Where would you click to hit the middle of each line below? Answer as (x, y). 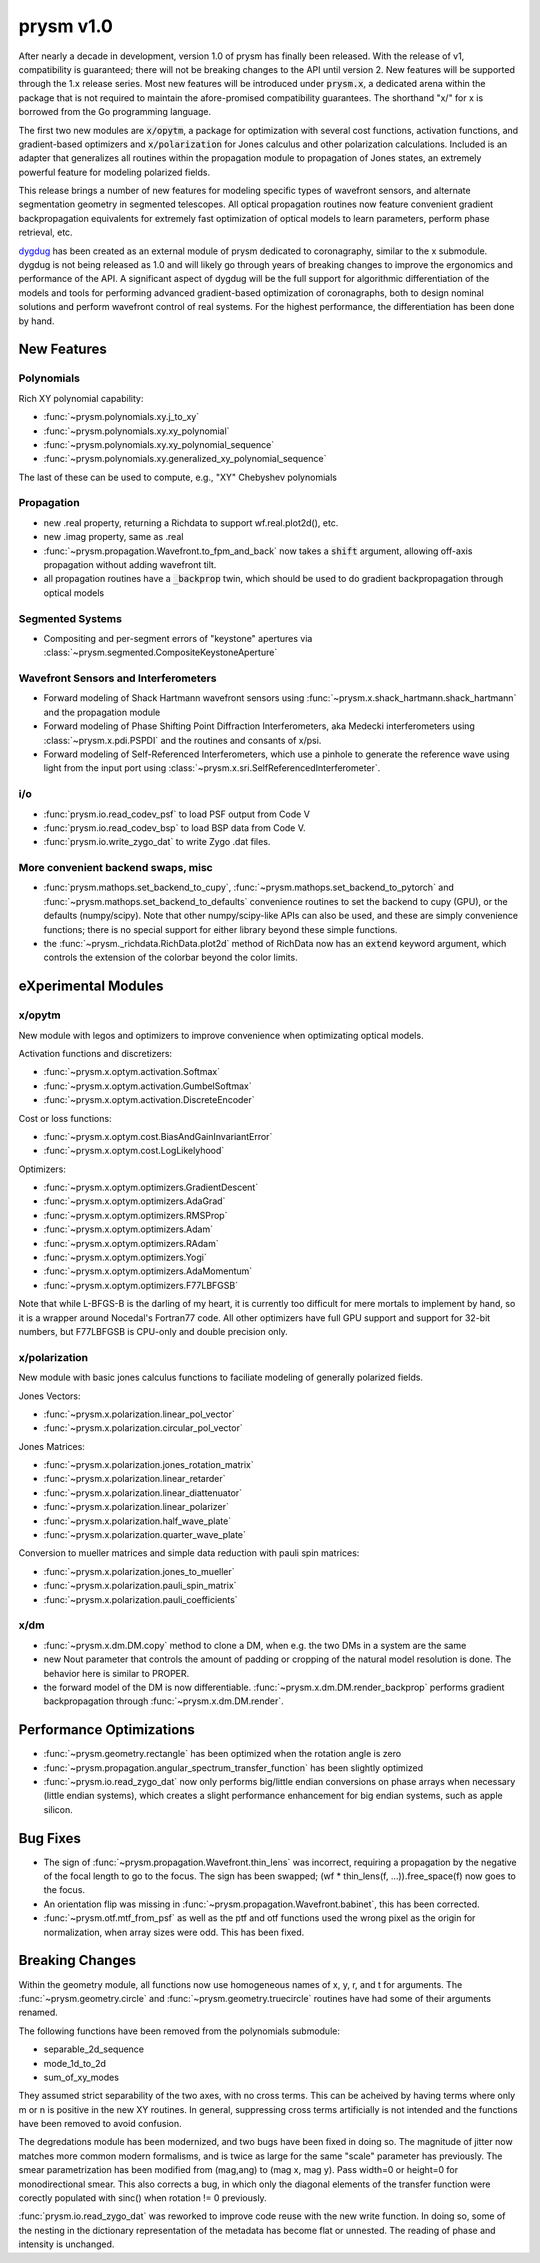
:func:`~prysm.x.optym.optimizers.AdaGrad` (134, 1201)
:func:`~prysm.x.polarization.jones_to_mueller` (139, 1571)
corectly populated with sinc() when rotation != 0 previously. (142, 2198)
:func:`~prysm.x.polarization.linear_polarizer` (136, 1507)
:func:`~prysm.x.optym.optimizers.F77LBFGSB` (141, 1285)
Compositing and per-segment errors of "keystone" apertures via (178, 638)
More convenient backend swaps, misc (116, 868)
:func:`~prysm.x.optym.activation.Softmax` (131, 1072)
